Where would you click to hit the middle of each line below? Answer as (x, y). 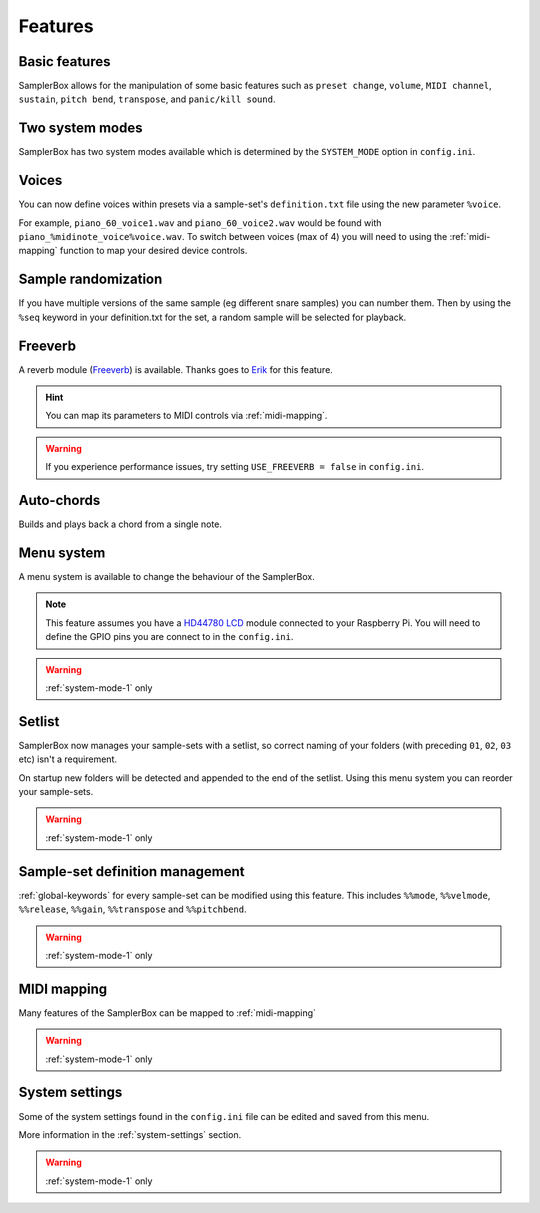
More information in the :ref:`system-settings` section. (130, 1134)
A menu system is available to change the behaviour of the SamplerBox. (166, 577)
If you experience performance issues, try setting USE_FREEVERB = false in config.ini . (235, 467)
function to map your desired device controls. (153, 251)
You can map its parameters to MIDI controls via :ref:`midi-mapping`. (186, 416)
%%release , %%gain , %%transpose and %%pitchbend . (132, 909)
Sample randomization (90, 279)
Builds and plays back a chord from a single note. (120, 524)
